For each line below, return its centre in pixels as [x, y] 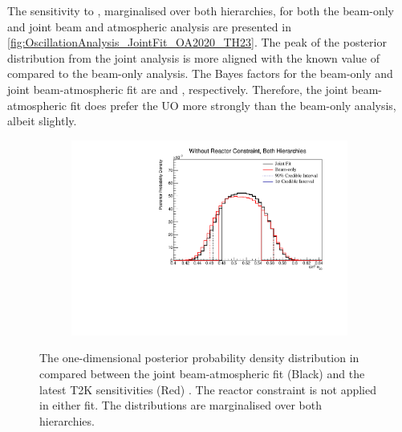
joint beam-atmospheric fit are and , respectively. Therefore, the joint [178, 89]
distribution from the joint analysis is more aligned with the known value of [194, 57]
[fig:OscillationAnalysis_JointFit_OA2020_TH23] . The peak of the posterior [197, 42]
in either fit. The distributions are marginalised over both [181, 405]
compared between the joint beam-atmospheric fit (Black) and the [202, 374]
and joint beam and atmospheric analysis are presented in [149, 26]
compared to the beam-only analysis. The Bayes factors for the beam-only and [200, 73]
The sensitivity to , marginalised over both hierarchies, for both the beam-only [201, 10]
